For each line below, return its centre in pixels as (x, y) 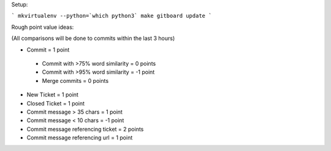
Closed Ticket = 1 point (56, 103)
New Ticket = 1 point (53, 95)
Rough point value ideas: (43, 27)
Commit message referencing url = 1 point (80, 137)
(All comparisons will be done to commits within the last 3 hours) (93, 38)
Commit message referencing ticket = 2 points (85, 129)
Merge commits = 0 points (75, 80)
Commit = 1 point (48, 50)
